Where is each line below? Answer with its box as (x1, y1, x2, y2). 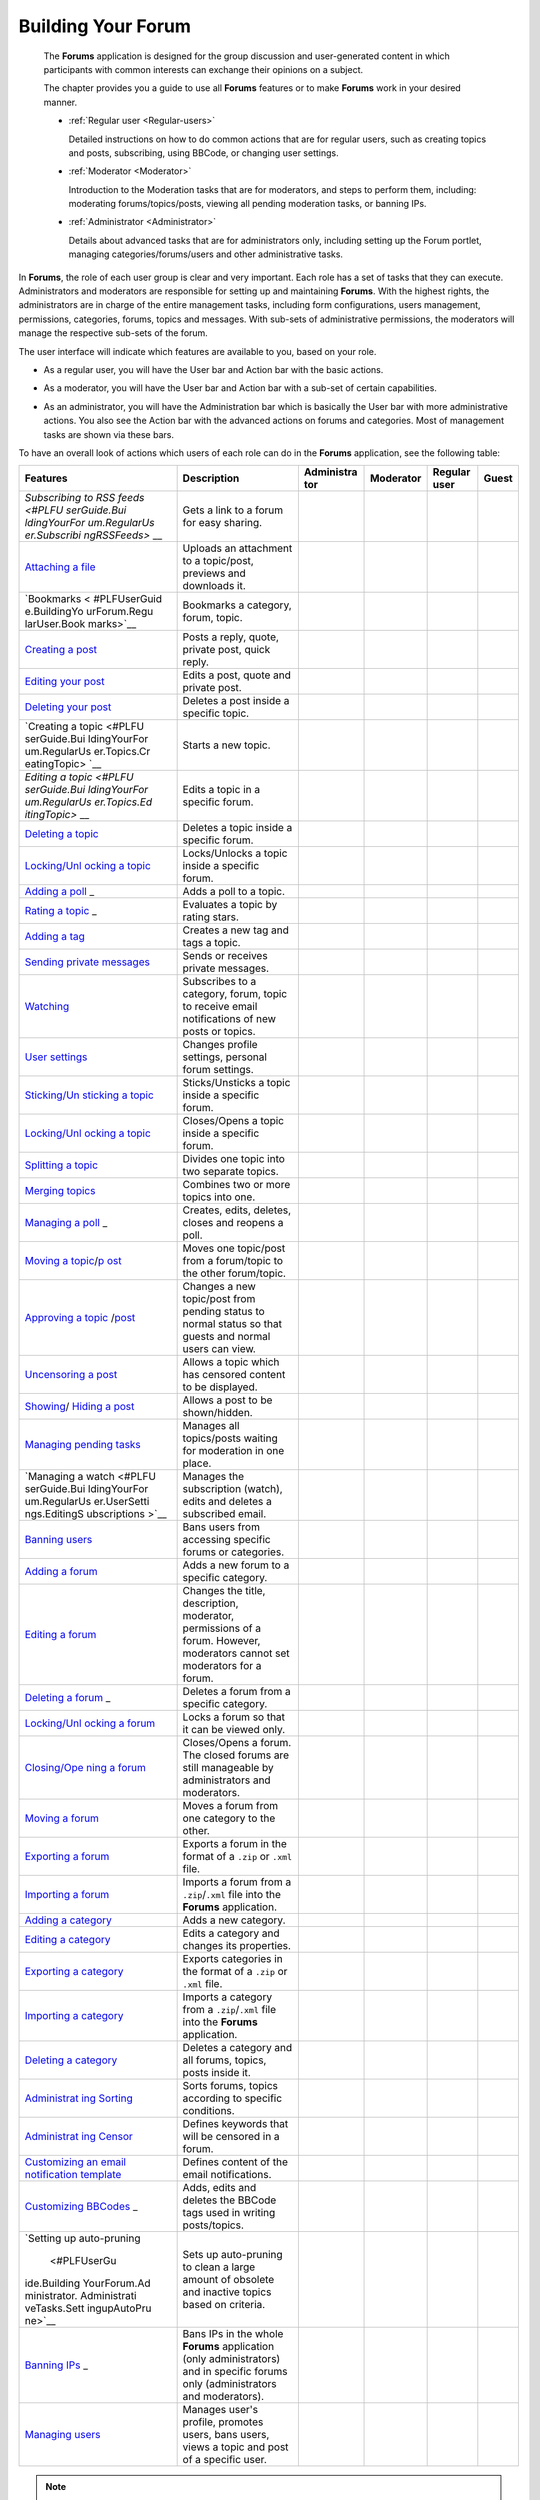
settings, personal (182, 1050, 267, 1064)
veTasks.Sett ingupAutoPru (24, 2301, 152, 2315)
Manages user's (182, 2403, 259, 2417)
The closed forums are (182, 1748, 290, 1762)
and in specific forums (182, 2365, 288, 2379)
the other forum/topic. (182, 1266, 287, 1280)
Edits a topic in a (182, 783, 260, 797)
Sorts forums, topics (182, 2079, 279, 2093)
